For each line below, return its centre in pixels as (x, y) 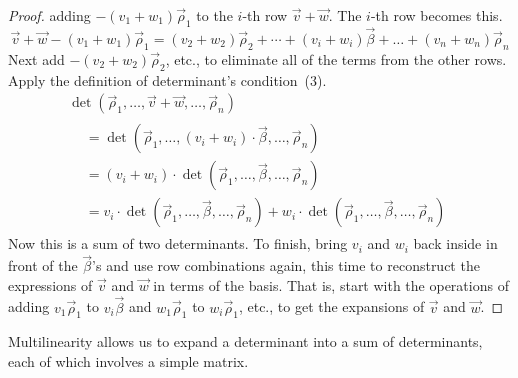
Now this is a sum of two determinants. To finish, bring (178, 243)
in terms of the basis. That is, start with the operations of (331, 284)
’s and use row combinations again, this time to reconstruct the (286, 265)
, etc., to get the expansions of (331, 306)
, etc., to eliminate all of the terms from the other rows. (336, 58)
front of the (43, 265)
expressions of (50, 284)
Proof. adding (49, 15)
